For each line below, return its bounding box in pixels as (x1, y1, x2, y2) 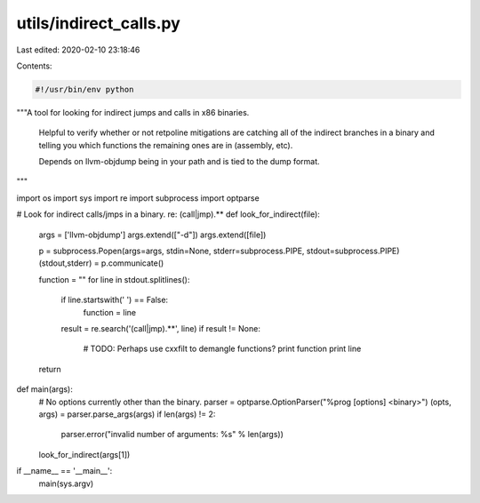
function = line (83, 307, 137, 317)
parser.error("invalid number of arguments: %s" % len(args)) (60, 429, 284, 440)
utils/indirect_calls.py (16, 13, 181, 33)
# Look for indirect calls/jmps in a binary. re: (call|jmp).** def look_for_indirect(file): (16, 209, 320, 220)
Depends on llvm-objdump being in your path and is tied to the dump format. (38, 156, 320, 167)
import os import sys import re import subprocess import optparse (16, 192, 260, 204)
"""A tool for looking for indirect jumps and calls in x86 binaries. (16, 107, 250, 117)
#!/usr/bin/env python (35, 84, 134, 94)
